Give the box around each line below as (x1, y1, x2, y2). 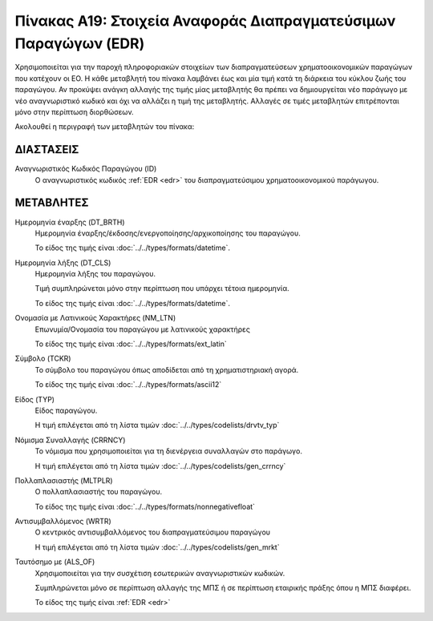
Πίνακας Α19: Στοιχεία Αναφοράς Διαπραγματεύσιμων (14, 12, 396, 30)
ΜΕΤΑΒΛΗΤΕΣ (14, 196, 89, 210)
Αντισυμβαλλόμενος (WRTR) (14, 517, 111, 526)
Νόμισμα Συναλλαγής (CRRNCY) (14, 435, 126, 445)
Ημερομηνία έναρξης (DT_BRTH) (14, 217, 125, 227)
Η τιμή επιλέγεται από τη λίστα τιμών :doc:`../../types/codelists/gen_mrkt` (34, 542, 280, 552)
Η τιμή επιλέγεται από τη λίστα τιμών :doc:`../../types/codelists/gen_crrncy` (34, 461, 286, 470)
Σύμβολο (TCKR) (14, 353, 71, 364)
